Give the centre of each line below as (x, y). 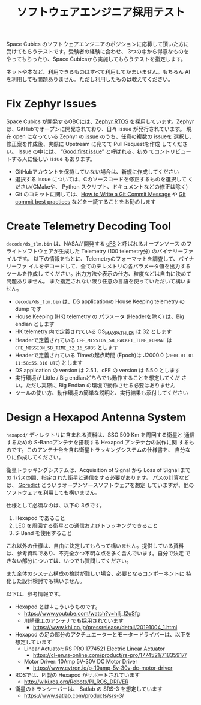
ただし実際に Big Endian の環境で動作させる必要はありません (100, 385)
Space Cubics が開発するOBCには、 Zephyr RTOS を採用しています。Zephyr (100, 121)
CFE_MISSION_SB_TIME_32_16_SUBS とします (67, 347)
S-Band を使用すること (43, 533)
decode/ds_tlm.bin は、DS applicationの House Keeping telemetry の (100, 301)
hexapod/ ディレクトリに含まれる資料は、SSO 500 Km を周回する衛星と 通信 (100, 434)
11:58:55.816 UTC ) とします (49, 362)
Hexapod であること (40, 518)
